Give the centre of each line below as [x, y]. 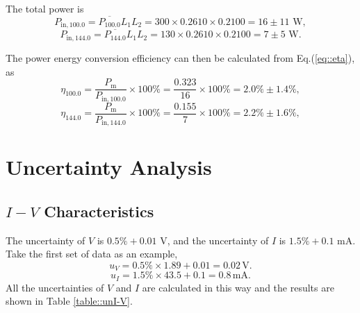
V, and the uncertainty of [214, 240]
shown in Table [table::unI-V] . [69, 301]
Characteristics [99, 211]
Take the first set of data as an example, [92, 254]
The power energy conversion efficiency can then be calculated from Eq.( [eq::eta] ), [180, 57]
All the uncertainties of [55, 287]
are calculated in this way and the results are [238, 287]
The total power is [45, 8]
